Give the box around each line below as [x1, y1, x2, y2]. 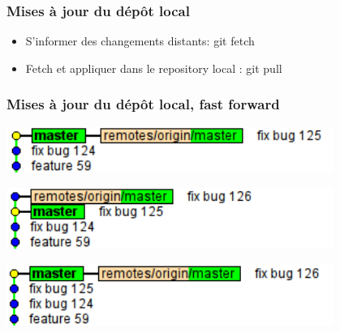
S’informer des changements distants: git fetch [25, 32, 255, 49]
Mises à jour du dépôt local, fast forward [6, 94, 280, 114]
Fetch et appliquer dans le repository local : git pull [25, 59, 282, 76]
